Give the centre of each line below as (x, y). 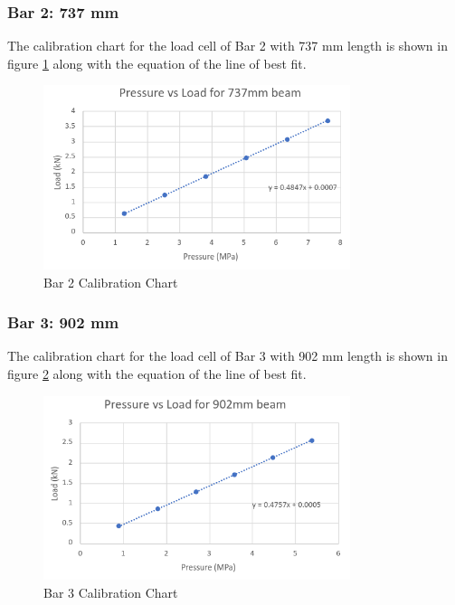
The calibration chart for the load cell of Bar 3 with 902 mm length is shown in (227, 356)
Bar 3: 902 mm (63, 322)
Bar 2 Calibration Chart (111, 282)
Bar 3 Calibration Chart (111, 592)
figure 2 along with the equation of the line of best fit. (157, 374)
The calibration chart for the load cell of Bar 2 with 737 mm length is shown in (227, 46)
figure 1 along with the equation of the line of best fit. (157, 63)
